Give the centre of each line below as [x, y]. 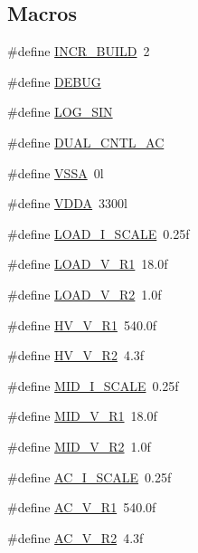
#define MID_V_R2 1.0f [79, 446]
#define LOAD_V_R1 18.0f [88, 264]
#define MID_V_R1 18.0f [82, 416]
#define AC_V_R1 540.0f [82, 507]
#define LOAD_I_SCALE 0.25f [99, 233]
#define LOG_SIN [60, 112]
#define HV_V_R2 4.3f [76, 355]
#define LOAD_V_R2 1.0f [85, 294]
